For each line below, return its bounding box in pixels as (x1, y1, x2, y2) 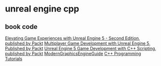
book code (5, 23, 38, 31)
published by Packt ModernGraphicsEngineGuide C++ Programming (5, 51, 141, 56)
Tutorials (5, 56, 23, 61)
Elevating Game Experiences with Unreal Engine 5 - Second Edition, (5, 35, 140, 41)
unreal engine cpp (5, 3, 79, 14)
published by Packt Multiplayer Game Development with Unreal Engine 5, (5, 40, 151, 46)
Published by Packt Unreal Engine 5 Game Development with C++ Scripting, (5, 46, 157, 51)
